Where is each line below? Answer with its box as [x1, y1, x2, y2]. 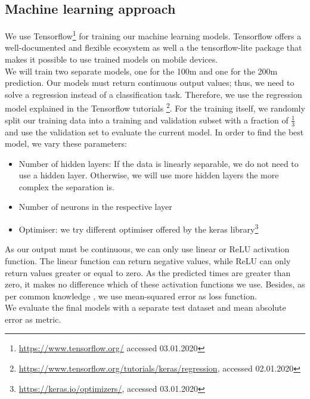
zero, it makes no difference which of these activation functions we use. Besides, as [5, 278, 305, 290]
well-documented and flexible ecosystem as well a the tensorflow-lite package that [5, 41, 302, 54]
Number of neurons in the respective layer [18, 200, 172, 213]
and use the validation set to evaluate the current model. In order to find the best [5, 125, 304, 138]
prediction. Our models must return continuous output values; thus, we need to [5, 76, 294, 89]
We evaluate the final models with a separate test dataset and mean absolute [5, 301, 286, 314]
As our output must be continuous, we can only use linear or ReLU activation [5, 243, 290, 255]
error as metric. [5, 313, 61, 325]
